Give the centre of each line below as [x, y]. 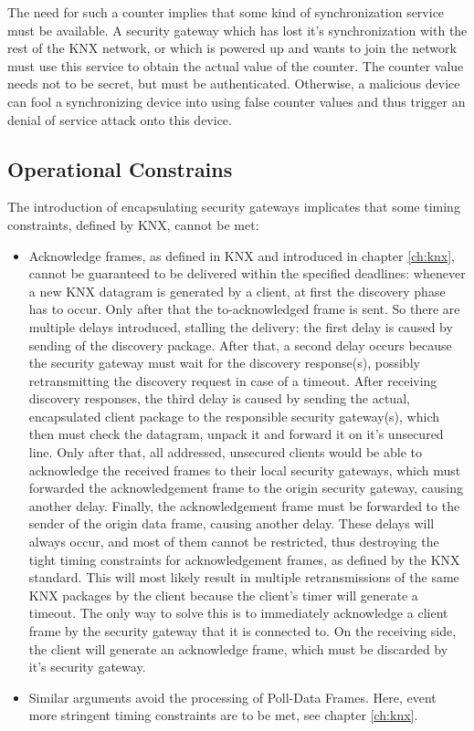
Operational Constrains [120, 168]
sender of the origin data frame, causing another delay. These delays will [232, 523]
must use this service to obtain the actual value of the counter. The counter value [236, 65]
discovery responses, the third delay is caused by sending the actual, [219, 398]
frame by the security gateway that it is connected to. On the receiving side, [242, 631]
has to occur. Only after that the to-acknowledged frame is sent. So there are [244, 309]
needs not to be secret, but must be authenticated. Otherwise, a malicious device [234, 84]
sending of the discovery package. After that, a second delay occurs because [240, 345]
